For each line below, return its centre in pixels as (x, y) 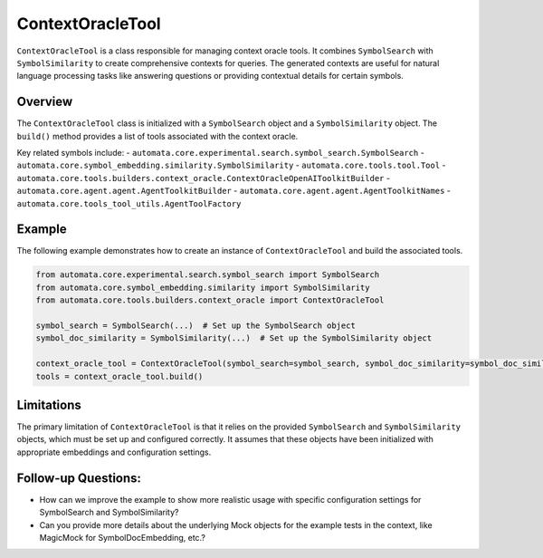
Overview (45, 102)
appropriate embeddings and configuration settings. (114, 452)
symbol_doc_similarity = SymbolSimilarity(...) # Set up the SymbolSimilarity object (234, 338)
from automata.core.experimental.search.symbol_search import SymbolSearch (208, 275)
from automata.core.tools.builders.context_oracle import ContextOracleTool (210, 300)
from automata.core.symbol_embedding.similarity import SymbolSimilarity (203, 287)
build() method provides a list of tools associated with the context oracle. (157, 136)
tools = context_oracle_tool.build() (119, 376)
